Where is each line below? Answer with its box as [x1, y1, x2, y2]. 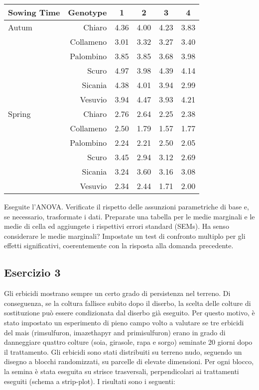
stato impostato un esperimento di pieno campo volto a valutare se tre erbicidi [4, 317, 244, 327]
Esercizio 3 [4, 265, 61, 280]
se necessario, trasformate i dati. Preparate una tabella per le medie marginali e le [4, 211, 255, 221]
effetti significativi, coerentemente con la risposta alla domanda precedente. [4, 240, 234, 251]
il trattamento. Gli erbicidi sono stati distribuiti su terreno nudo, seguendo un [4, 346, 242, 357]
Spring [8, 108, 31, 119]
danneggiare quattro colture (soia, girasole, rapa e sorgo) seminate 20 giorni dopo [4, 337, 253, 347]
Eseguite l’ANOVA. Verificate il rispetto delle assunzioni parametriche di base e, [4, 201, 249, 211]
